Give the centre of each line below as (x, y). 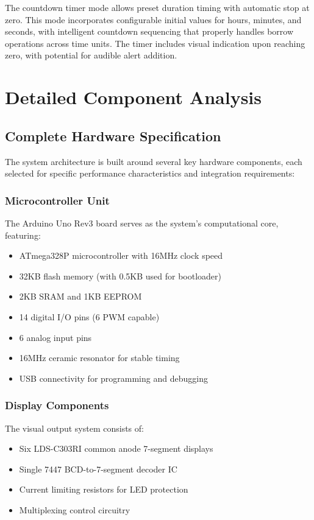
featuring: (23, 235)
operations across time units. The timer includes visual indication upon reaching (155, 43)
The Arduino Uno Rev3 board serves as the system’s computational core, (142, 223)
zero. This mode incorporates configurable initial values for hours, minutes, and (153, 19)
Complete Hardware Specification (113, 135)
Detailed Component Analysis (133, 97)
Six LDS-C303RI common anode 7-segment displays (116, 448)
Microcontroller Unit (57, 200)
